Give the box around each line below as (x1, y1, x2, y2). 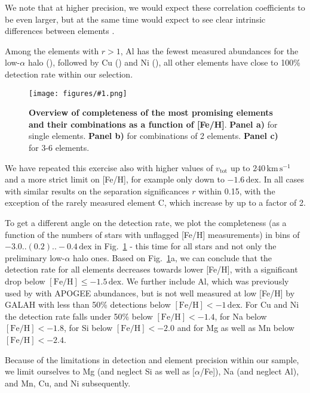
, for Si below (64, 321, 113, 334)
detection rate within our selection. (5, 67, 133, 80)
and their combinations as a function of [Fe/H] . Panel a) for (29, 117, 278, 130)
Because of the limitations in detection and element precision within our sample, (5, 353, 299, 366)
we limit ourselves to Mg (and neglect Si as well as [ (5, 365, 195, 377)
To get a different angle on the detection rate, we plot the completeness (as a (5, 216, 287, 228)
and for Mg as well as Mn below (177, 321, 294, 334)
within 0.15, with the (198, 184, 275, 197)
